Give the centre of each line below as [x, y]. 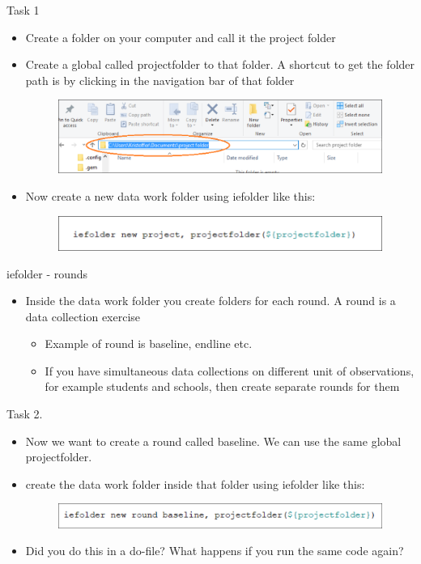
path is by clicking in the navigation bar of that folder [160, 80]
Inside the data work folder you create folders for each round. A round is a [210, 301]
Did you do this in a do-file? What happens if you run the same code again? [215, 551]
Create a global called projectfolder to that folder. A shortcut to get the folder [220, 64]
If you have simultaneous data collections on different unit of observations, [230, 370]
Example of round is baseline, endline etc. [149, 343]
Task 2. [25, 414]
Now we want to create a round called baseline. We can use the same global [213, 441]
